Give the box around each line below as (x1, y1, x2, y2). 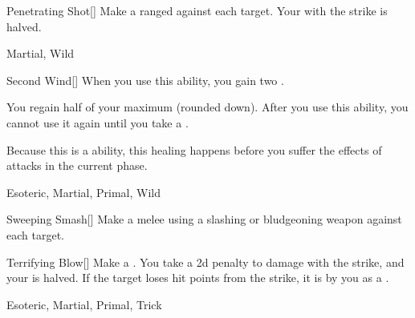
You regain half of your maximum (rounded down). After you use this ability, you (6, 99, 409, 115)
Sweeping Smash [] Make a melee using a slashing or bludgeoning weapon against (6, 211, 402, 227)
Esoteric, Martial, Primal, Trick (6, 296, 162, 312)
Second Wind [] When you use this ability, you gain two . (6, 71, 284, 88)
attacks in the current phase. (6, 157, 148, 174)
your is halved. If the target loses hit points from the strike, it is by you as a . (6, 269, 389, 286)
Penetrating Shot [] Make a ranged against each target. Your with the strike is (6, 2, 388, 18)
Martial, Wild (6, 45, 75, 62)
